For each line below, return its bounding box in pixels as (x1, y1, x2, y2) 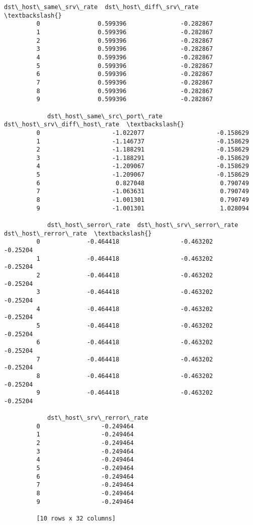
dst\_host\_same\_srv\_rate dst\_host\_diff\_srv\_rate (4, 4, 199, 11)
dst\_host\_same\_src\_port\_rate (47, 112, 162, 120)
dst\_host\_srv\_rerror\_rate (47, 414, 148, 422)
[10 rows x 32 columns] (36, 515, 116, 522)
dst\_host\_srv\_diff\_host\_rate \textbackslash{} (4, 121, 184, 128)
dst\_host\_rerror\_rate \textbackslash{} (4, 230, 152, 237)
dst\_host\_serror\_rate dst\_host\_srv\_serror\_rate (47, 221, 238, 229)
